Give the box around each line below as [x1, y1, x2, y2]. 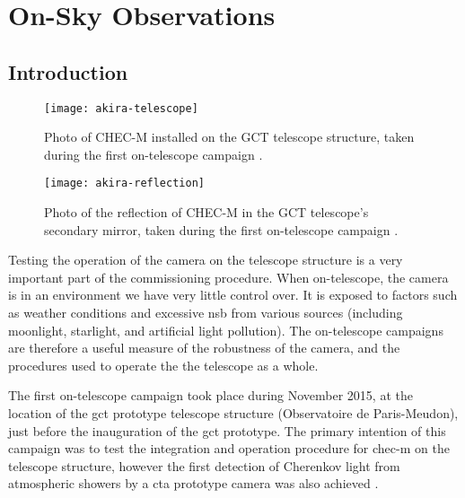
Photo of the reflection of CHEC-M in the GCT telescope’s [44, 203, 369, 222]
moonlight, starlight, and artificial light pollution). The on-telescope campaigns [8, 320, 443, 339]
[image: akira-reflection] [44, 177, 205, 190]
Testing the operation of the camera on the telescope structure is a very [8, 250, 403, 269]
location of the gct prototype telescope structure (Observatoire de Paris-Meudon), [8, 404, 459, 423]
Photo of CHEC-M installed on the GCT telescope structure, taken [44, 127, 415, 146]
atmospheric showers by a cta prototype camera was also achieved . [8, 474, 379, 493]
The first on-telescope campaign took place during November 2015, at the [8, 386, 413, 405]
